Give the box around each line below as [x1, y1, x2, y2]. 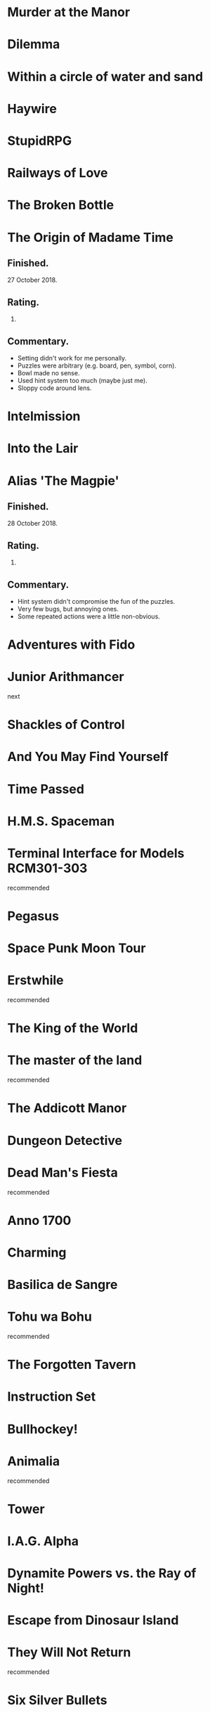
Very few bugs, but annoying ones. [17, 604, 119, 613]
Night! [7, 1581, 44, 1596]
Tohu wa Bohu [7, 1309, 93, 1325]
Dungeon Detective [7, 1132, 123, 1148]
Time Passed [7, 781, 84, 797]
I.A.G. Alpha [7, 1533, 79, 1549]
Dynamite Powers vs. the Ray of [7, 1565, 197, 1581]
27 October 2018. [7, 275, 58, 285]
